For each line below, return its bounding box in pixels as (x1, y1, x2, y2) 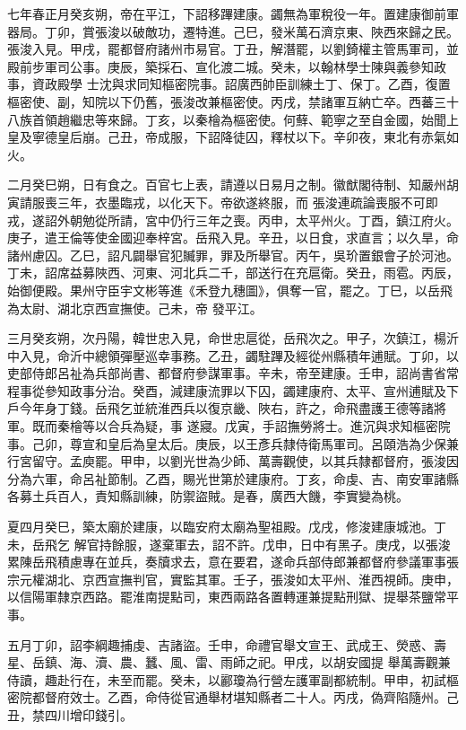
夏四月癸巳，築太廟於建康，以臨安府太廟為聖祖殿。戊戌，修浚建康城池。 (7, 517, 434, 536)
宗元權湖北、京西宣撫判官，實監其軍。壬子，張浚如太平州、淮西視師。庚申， (7, 569, 459, 588)
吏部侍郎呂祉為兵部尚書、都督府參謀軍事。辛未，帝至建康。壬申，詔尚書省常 (7, 364, 459, 383)
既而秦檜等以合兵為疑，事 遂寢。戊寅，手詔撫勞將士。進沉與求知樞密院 (31, 417, 451, 435)
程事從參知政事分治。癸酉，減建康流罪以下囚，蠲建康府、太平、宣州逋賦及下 (7, 381, 459, 400)
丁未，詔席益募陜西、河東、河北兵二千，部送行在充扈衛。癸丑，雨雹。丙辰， (7, 263, 459, 282)
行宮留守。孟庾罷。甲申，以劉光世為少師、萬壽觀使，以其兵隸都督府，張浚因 (7, 452, 459, 471)
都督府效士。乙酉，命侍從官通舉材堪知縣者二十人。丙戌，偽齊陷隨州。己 (31, 688, 459, 707)
